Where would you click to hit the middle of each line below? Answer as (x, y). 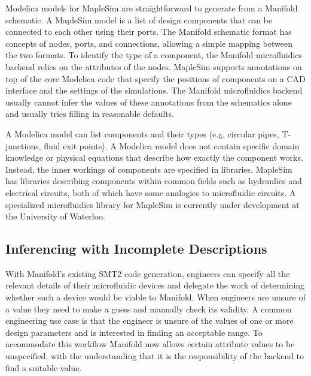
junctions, (23, 145)
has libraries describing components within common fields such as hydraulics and (154, 181)
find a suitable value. (44, 367)
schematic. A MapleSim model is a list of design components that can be (139, 19)
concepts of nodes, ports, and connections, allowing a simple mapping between (149, 43)
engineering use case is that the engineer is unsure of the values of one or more (150, 321)
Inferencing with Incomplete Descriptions (136, 249)
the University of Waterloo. (56, 216)
